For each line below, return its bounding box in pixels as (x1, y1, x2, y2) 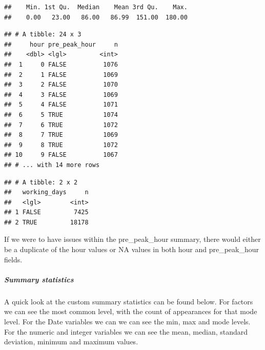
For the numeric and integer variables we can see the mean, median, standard (4, 326, 248, 337)
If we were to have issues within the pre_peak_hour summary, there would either (4, 234, 261, 244)
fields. (4, 254, 23, 264)
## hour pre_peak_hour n (4, 40, 118, 48)
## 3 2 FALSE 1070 (4, 81, 118, 89)
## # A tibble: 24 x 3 (4, 31, 81, 38)
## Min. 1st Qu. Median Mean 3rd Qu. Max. (4, 4, 188, 11)
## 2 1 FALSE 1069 (4, 71, 118, 78)
